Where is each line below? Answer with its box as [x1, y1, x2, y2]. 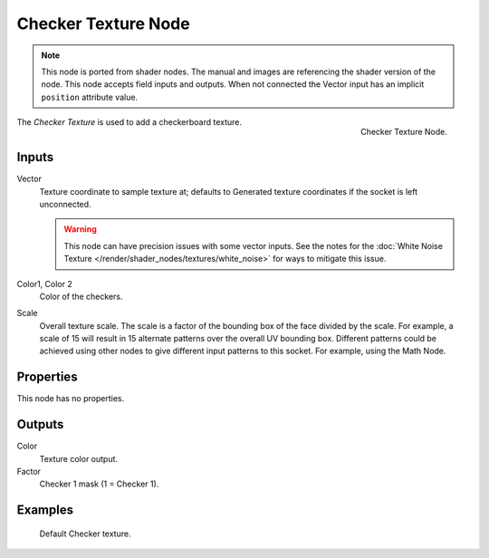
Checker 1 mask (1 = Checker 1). [39, 478, 159, 489]
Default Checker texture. [39, 528, 131, 539]
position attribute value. [41, 91, 139, 102]
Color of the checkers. [39, 291, 123, 302]
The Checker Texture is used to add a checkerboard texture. [16, 117, 243, 128]
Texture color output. [39, 453, 118, 464]
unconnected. [39, 198, 91, 209]
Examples [16, 503, 74, 518]
